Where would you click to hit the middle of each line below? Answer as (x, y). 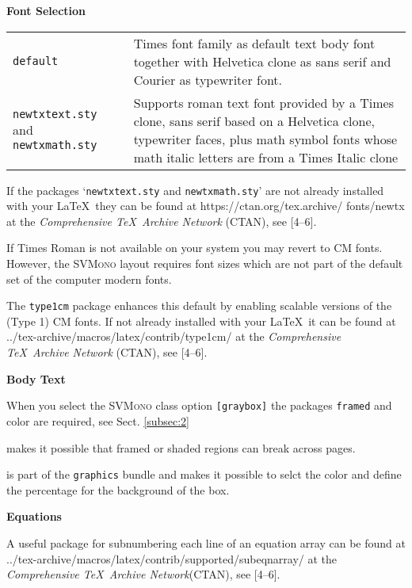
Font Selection (46, 10)
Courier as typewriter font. (208, 79)
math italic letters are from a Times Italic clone (266, 157)
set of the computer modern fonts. (89, 279)
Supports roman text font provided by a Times (263, 102)
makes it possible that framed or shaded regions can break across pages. (181, 447)
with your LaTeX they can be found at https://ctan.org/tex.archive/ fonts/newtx (206, 206)
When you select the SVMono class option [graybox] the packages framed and (199, 405)
